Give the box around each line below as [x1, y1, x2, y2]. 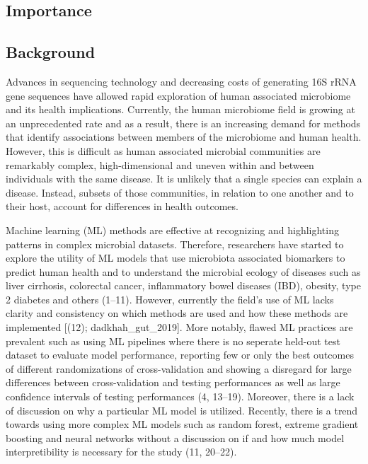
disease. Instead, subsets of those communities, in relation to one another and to [6, 185, 354, 199]
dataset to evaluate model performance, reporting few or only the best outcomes [6, 347, 354, 362]
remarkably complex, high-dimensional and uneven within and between [6, 157, 314, 172]
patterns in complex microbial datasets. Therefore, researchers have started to [6, 236, 344, 251]
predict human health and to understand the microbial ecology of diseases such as [6, 264, 361, 279]
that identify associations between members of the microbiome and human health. [6, 129, 362, 144]
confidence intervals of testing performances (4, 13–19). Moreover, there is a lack [6, 389, 355, 404]
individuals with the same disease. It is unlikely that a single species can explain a [6, 171, 362, 186]
